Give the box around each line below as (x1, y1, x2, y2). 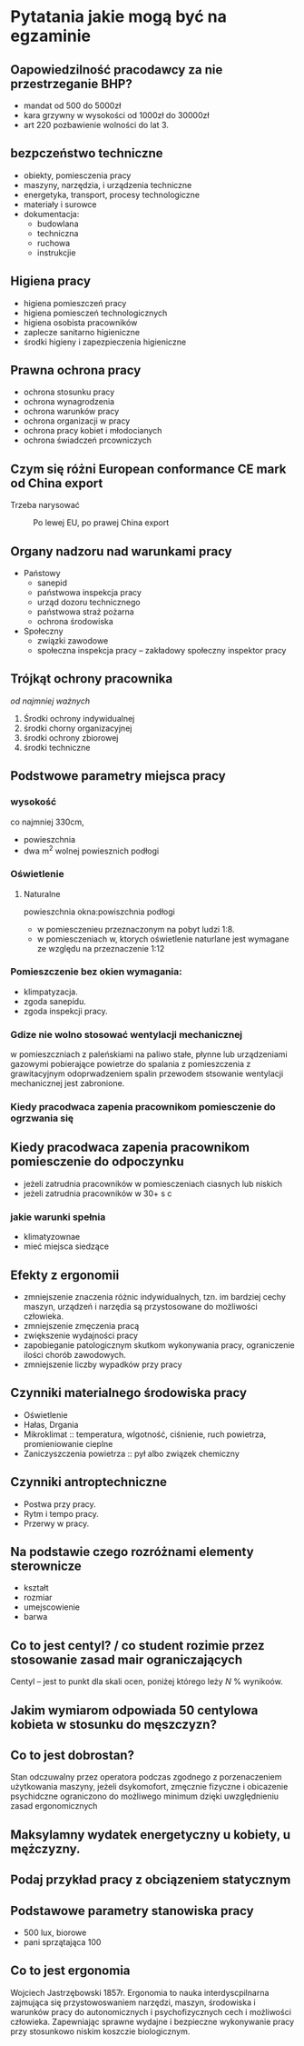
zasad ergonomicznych (10, 1801, 98, 1811)
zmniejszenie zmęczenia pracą (23, 1320, 140, 1331)
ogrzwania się (10, 1112, 74, 1124)
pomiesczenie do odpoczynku (10, 1154, 184, 1170)
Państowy (23, 568, 62, 579)
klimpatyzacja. (23, 986, 78, 997)
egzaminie (10, 25, 92, 46)
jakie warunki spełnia (10, 1211, 106, 1223)
